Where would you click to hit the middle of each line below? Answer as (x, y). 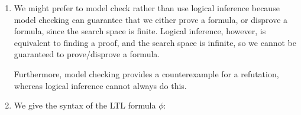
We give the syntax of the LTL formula (85, 105)
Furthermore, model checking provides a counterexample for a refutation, (146, 73)
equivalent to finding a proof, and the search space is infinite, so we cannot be (155, 42)
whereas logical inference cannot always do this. (100, 85)
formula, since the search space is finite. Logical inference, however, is (140, 31)
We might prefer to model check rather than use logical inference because (147, 8)
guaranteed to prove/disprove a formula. (87, 54)
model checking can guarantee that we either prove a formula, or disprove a (151, 19)
